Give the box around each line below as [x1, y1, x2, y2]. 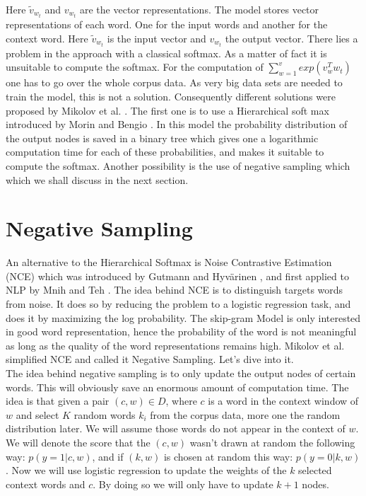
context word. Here [6, 30, 88, 45]
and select [16, 407, 59, 422]
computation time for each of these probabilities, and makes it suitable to [6, 144, 324, 159]
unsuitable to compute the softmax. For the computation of [6, 59, 264, 74]
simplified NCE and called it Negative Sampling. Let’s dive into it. [6, 352, 294, 367]
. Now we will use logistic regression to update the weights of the [6, 463, 287, 478]
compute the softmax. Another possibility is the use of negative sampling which [6, 158, 350, 173]
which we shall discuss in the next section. [6, 172, 189, 187]
